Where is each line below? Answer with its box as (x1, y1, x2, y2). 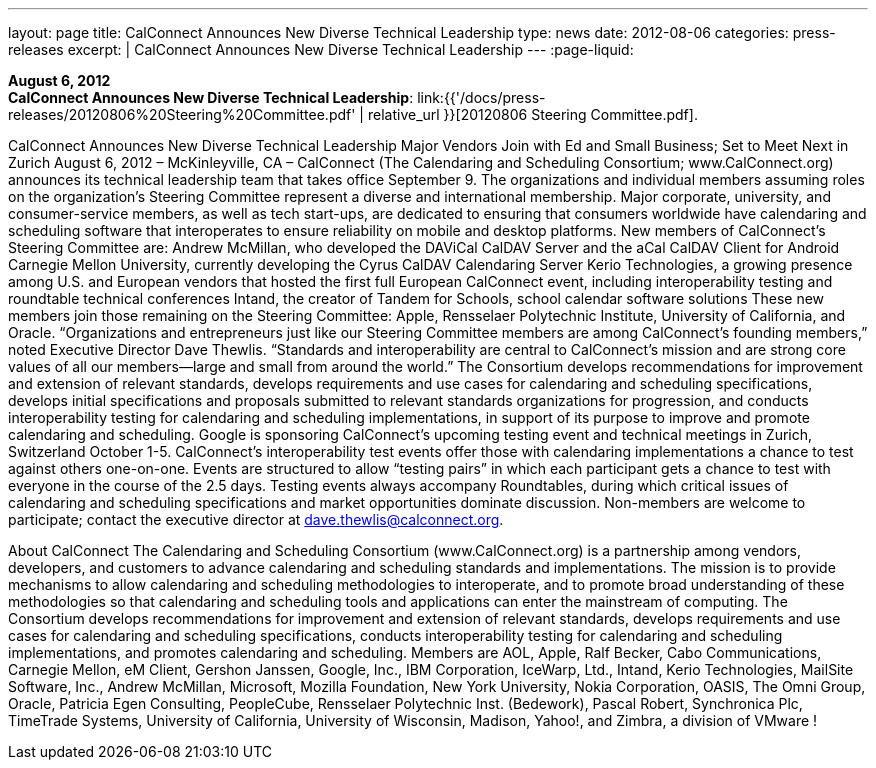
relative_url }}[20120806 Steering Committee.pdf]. (367, 106, 698, 123)
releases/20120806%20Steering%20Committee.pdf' (8, 106, 356, 123)
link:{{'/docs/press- (417, 89, 546, 106)
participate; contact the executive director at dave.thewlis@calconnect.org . (8, 511, 504, 528)
